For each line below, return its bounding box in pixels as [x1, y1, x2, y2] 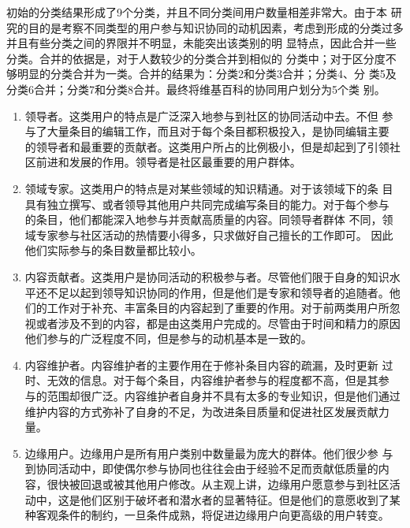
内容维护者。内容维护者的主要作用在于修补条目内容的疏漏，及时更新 [24, 356, 378, 373]
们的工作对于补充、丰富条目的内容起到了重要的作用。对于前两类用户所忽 [24, 299, 401, 316]
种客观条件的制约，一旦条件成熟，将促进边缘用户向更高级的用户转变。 [24, 507, 389, 523]
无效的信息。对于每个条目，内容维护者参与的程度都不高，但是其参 [47, 372, 389, 389]
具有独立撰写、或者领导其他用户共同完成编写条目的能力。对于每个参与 [24, 195, 389, 212]
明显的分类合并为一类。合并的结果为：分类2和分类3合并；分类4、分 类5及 [17, 65, 397, 82]
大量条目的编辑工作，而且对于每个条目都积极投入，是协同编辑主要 [47, 123, 389, 139]
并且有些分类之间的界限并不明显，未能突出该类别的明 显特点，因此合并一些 [6, 35, 397, 51]
